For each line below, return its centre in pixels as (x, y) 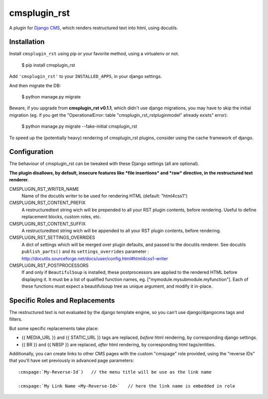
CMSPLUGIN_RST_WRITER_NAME (44, 189)
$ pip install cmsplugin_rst (48, 65)
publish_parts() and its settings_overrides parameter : (85, 251)
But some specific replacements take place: (54, 328)
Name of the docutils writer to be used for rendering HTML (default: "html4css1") (105, 196)
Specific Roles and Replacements (62, 300)
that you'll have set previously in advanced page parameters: (71, 361)
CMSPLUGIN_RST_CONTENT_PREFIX (47, 203)
